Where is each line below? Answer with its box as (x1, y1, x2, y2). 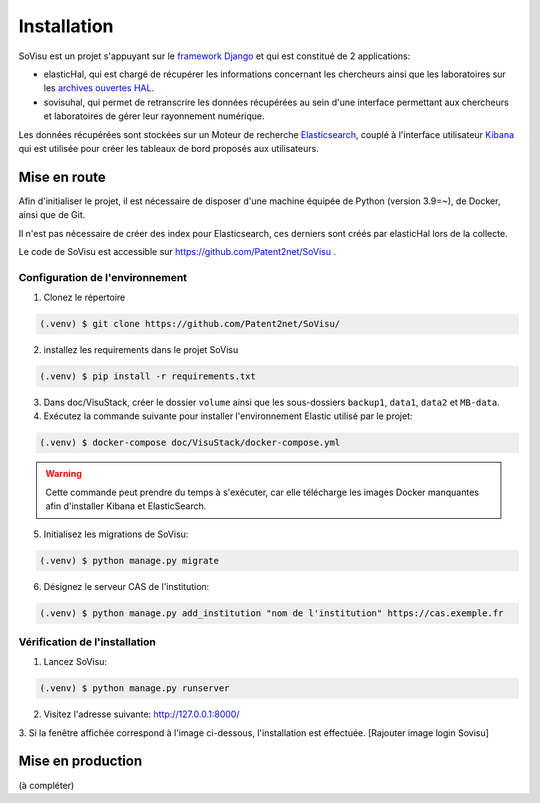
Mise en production (18, 753, 143, 770)
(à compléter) (18, 779, 75, 791)
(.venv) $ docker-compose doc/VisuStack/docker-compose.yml (39, 437, 341, 449)
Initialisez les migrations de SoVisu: (43, 528, 189, 540)
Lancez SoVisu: (43, 656, 108, 668)
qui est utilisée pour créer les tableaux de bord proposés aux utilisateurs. (18, 142, 319, 154)
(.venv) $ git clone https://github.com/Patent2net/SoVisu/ (39, 318, 341, 330)
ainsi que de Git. (18, 209, 86, 221)
